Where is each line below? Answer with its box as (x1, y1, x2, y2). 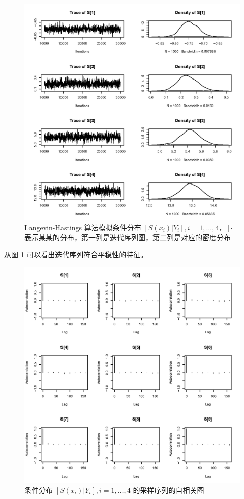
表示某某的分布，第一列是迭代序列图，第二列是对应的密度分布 (24, 232, 231, 243)
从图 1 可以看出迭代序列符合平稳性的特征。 (4, 249, 148, 259)
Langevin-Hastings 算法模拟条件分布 (24, 222, 141, 232)
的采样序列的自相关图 (133, 484, 204, 495)
